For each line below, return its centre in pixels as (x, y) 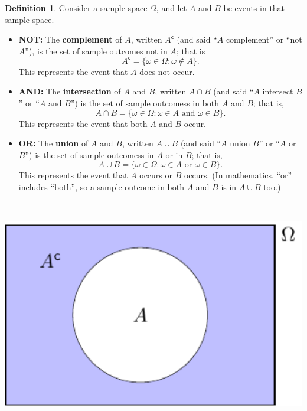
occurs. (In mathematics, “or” (238, 175)
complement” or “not (264, 39)
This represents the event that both (83, 123)
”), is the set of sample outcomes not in (96, 50)
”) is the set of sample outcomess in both (145, 103)
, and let (172, 8)
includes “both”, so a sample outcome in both (102, 187)
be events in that (254, 8)
